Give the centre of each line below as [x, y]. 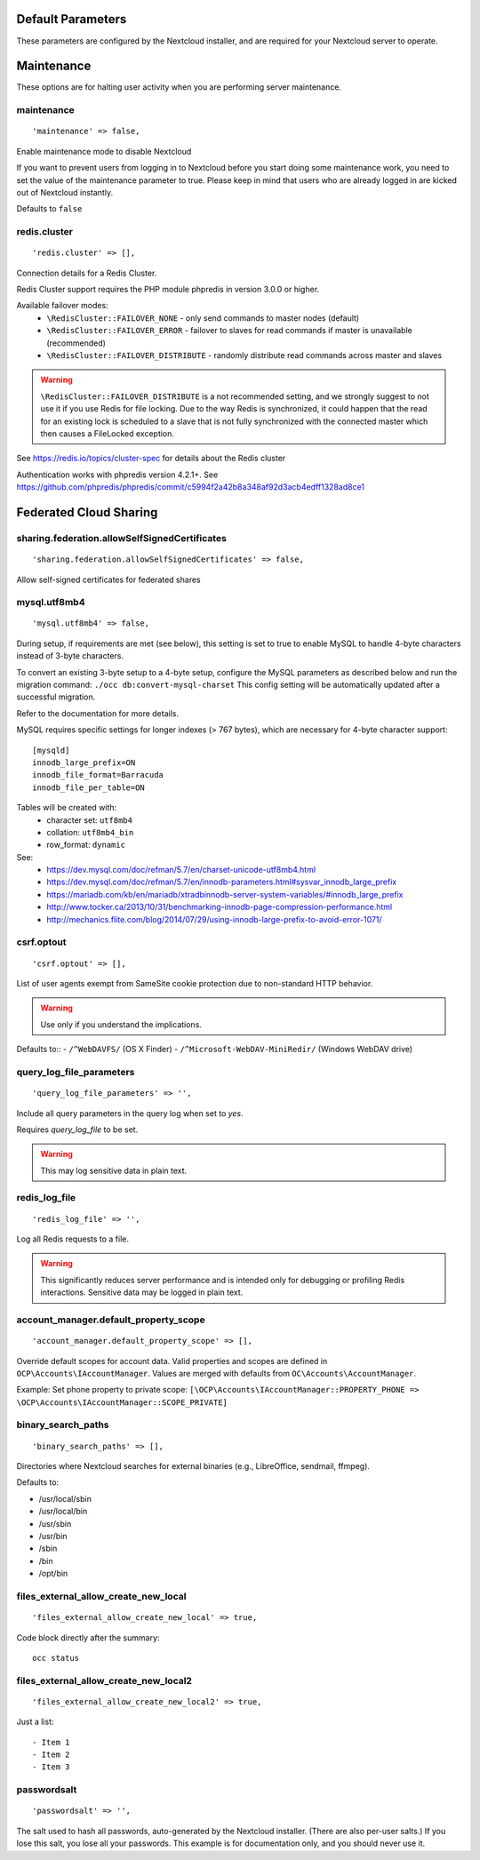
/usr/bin [53, 1537]
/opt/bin [53, 1574]
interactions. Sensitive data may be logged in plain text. [142, 1292]
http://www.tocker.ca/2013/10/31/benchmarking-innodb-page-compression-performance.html [220, 907]
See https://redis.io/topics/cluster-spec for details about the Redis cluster [151, 459]
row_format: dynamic [86, 845]
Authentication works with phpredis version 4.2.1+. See [117, 475]
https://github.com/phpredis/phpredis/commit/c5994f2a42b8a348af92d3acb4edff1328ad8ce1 [190, 487]
